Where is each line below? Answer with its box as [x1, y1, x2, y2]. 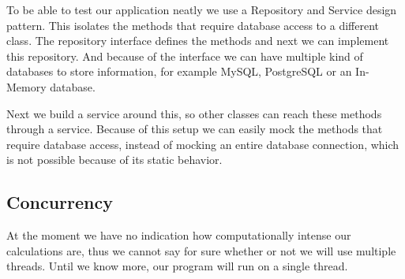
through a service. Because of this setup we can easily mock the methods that [6, 121, 383, 137]
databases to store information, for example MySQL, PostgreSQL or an [6, 63, 352, 80]
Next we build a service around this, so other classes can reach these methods [6, 105, 382, 121]
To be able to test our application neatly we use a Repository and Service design [6, 2, 397, 17]
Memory [6, 78, 47, 95]
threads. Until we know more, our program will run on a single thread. [6, 258, 348, 274]
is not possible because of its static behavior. [6, 151, 223, 168]
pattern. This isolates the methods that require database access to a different [6, 17, 379, 33]
